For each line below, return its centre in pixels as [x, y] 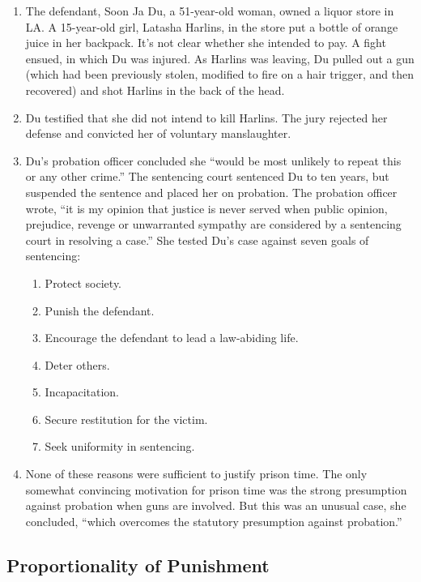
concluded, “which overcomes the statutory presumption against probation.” [214, 521]
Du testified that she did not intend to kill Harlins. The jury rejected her [206, 117]
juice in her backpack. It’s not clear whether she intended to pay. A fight [206, 43]
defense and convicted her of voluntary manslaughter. [158, 133]
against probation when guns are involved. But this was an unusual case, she [216, 505]
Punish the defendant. [100, 310]
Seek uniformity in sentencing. [120, 446]
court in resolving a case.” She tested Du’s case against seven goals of [197, 240]
